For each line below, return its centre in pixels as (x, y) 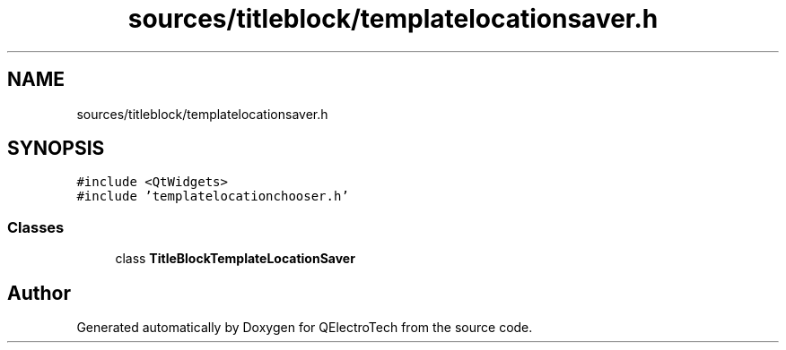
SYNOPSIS (56, 149)
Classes (36, 227)
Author (39, 293)
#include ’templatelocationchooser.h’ (213, 196)
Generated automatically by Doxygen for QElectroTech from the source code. (305, 328)
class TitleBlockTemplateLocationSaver (235, 259)
